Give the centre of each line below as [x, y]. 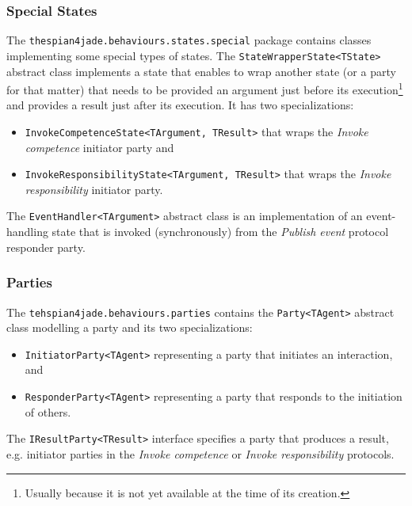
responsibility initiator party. [94, 189]
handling [27, 232]
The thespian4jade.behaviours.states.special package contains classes [189, 40]
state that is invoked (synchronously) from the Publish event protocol [220, 232]
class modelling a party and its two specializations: [130, 327]
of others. [48, 411]
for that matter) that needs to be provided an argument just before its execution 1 [205, 88]
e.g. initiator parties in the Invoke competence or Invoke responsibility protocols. [200, 453]
